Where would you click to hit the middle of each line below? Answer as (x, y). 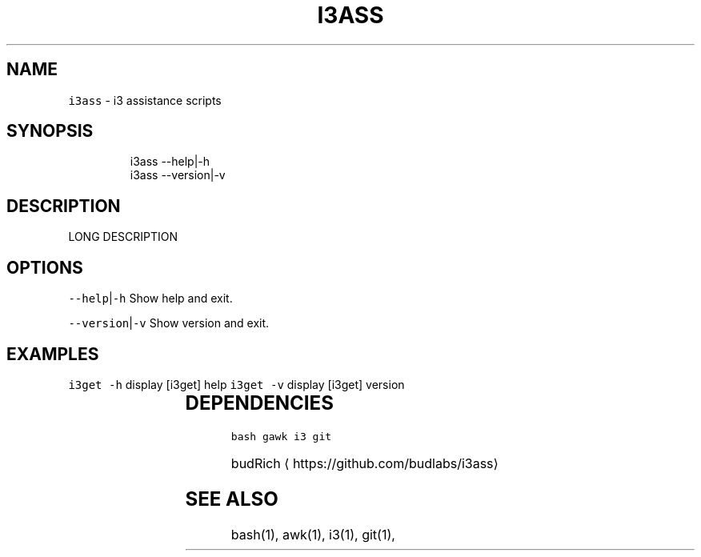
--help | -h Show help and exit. (150, 299)
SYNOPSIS (50, 131)
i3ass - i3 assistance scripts (145, 100)
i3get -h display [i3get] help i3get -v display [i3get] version (236, 384)
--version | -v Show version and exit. (169, 323)
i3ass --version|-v (178, 175)
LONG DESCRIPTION (123, 237)
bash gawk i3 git (281, 436)
